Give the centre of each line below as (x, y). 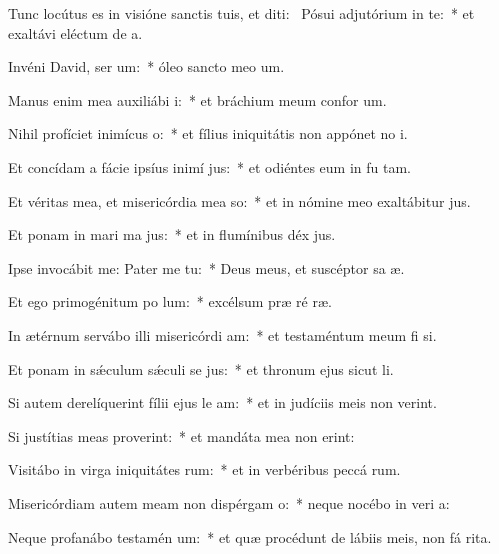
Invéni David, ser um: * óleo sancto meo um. (146, 66)
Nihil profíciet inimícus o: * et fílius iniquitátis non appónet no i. (208, 133)
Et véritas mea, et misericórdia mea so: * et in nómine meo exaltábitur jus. (239, 200)
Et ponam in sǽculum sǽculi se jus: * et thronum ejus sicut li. (201, 368)
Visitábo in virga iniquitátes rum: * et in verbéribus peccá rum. (204, 469)
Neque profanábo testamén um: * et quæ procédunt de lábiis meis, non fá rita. (250, 536)
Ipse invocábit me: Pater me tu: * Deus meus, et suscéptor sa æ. (206, 267)
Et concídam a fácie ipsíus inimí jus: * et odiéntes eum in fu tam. (209, 166)
